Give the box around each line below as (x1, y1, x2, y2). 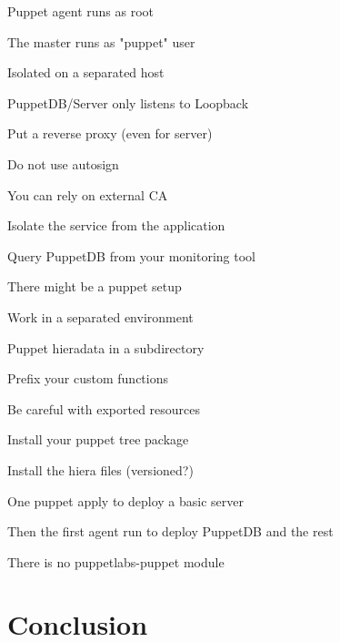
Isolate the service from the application (7, 216, 225, 235)
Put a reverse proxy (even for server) (7, 124, 213, 143)
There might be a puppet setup (7, 277, 182, 296)
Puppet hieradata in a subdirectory (7, 338, 205, 357)
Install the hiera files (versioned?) (7, 460, 194, 479)
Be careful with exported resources (7, 399, 201, 418)
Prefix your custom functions (7, 369, 169, 388)
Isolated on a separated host (7, 63, 165, 82)
